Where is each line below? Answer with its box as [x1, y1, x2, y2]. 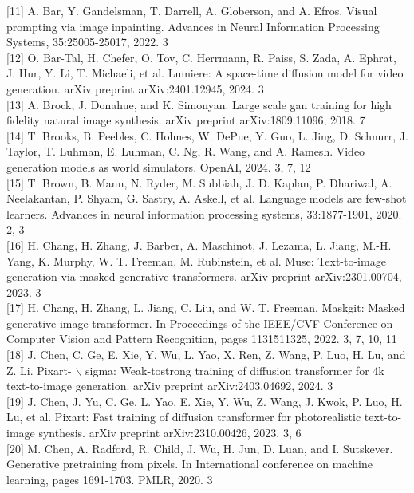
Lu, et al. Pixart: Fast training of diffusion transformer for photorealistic [6, 408, 361, 425]
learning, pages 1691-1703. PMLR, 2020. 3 [6, 471, 213, 487]
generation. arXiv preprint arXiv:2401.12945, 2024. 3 [6, 80, 264, 97]
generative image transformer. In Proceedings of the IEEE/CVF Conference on [6, 314, 393, 331]
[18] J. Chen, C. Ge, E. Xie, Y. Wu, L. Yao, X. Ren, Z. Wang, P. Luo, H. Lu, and [6, 346, 406, 363]
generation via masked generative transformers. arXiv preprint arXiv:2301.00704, [6, 268, 402, 285]
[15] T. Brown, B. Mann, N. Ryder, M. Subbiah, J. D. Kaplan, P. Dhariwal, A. [6, 174, 392, 191]
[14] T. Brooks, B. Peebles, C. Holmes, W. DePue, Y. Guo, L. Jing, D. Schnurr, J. [6, 127, 408, 144]
